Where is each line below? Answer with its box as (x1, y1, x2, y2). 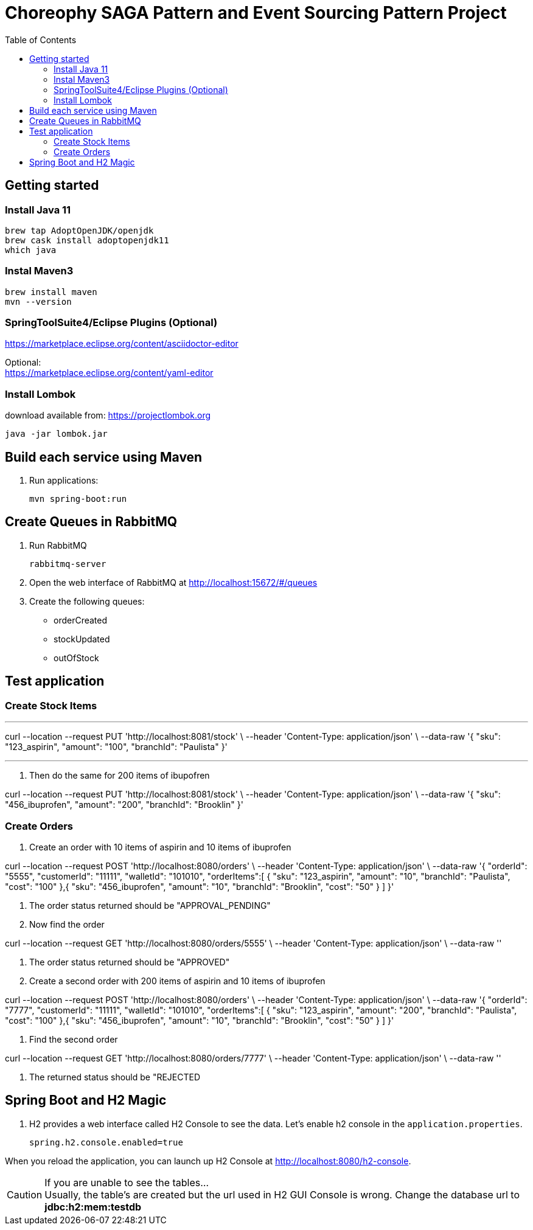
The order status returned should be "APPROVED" (29, 956, 230, 967)
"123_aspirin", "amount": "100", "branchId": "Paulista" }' (5, 742, 228, 752)
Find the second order (29, 1034, 118, 1044)
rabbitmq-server (29, 558, 106, 569)
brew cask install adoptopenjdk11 (5, 235, 169, 245)
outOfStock (54, 652, 99, 663)
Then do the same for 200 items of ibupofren (29, 770, 210, 781)
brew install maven (5, 287, 97, 297)
